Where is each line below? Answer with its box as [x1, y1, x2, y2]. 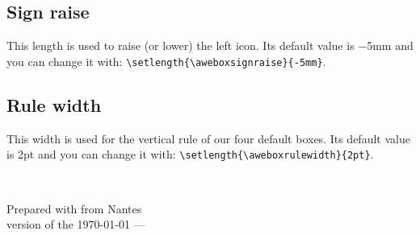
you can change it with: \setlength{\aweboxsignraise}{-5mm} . [6, 52, 326, 69]
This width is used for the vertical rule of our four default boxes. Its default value [6, 130, 410, 146]
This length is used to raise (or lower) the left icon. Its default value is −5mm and [6, 37, 414, 54]
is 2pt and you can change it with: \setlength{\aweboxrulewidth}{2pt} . [6, 146, 374, 163]
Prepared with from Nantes [6, 200, 142, 216]
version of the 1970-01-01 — [6, 216, 145, 233]
